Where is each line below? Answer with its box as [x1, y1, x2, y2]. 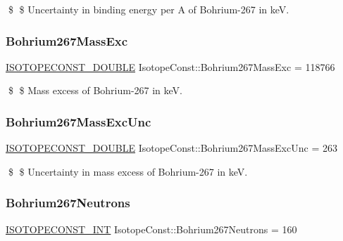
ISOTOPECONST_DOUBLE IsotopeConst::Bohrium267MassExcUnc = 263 [6, 141, 337, 155]
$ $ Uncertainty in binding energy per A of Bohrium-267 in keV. [8, 2, 289, 16]
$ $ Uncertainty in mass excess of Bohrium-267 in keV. [8, 164, 248, 178]
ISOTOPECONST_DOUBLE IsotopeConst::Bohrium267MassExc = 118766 [6, 59, 335, 74]
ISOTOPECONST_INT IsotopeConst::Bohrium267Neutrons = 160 [6, 221, 297, 236]
